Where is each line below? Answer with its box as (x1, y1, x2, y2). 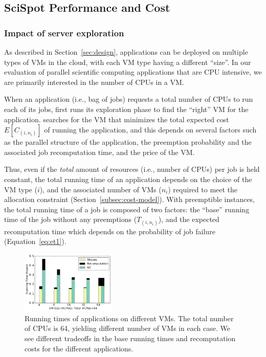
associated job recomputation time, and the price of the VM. (4, 146, 195, 157)
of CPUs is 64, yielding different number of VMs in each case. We (25, 323, 230, 333)
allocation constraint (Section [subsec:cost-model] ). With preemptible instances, (4, 194, 255, 205)
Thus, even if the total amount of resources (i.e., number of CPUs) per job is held (4, 164, 260, 174)
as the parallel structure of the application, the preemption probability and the (4, 137, 252, 147)
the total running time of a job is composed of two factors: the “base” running (4, 204, 250, 214)
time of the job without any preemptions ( (4, 214, 137, 225)
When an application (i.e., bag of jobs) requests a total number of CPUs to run (4, 94, 253, 104)
